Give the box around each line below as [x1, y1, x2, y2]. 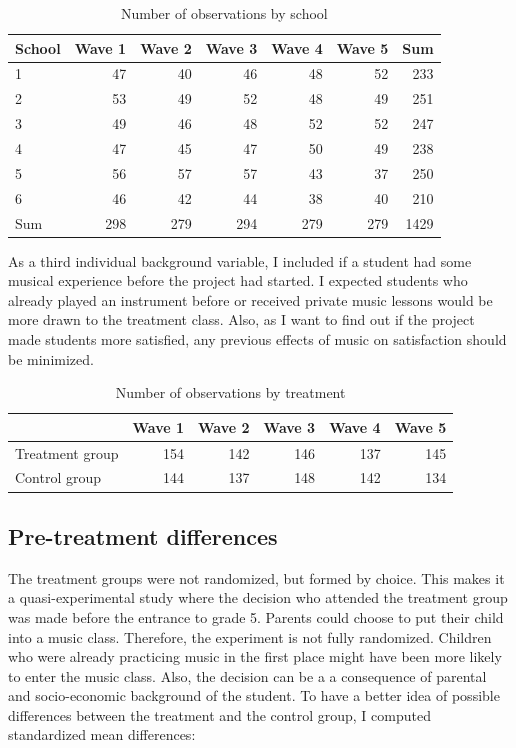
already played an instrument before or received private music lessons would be [8, 289, 493, 310]
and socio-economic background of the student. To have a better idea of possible [8, 685, 500, 706]
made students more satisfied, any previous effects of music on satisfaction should [8, 328, 507, 349]
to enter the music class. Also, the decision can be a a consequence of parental [8, 665, 487, 686]
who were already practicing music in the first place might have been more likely [8, 646, 502, 667]
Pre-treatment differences [8, 520, 278, 551]
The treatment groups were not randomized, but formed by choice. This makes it [8, 567, 505, 588]
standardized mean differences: [8, 724, 196, 745]
